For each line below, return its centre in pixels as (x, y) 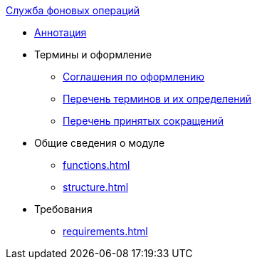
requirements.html (105, 231)
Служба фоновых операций (73, 10)
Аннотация (61, 32)
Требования (63, 209)
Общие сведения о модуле (100, 143)
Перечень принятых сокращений (143, 121)
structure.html (96, 187)
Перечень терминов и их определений (157, 99)
